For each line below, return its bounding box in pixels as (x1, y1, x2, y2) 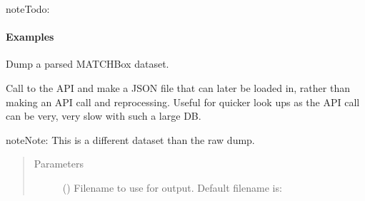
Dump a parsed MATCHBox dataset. (6, 56, 169, 71)
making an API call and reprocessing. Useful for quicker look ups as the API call (6, 94, 360, 109)
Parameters (34, 156, 84, 171)
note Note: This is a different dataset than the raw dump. (6, 132, 255, 147)
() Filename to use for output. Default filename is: (62, 180, 282, 195)
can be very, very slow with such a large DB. (6, 108, 201, 123)
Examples (6, 29, 54, 44)
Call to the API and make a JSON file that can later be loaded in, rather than (6, 80, 350, 95)
